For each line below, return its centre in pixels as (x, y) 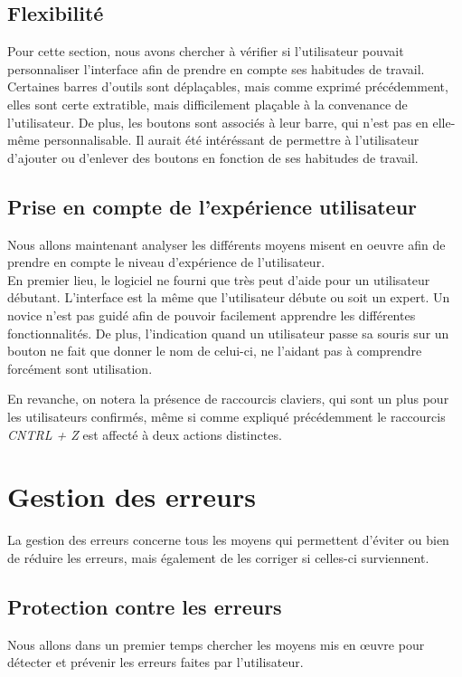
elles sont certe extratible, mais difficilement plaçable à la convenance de (207, 104)
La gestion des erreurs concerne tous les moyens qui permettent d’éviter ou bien (228, 540)
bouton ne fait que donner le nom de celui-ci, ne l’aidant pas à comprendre (215, 351)
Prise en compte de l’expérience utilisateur (212, 206)
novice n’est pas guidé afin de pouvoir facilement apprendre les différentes (212, 315)
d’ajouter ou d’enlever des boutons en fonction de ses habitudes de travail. (213, 157)
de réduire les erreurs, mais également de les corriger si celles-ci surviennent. (218, 557)
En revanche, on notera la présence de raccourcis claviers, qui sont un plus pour (228, 399)
